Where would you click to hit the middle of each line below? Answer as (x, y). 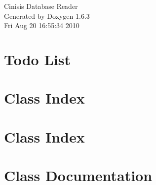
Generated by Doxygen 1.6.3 (47, 16)
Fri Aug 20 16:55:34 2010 (42, 25)
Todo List (37, 59)
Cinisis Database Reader (41, 6)
